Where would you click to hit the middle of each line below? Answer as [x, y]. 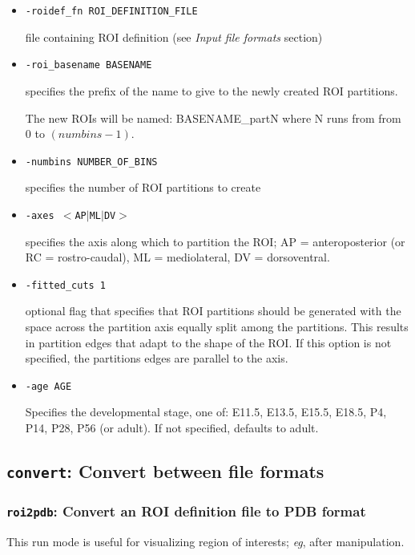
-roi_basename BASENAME [89, 65]
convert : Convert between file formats [165, 471]
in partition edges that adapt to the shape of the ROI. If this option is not [208, 342]
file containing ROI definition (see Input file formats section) [174, 36]
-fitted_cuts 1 [66, 285]
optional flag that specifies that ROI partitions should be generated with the [213, 311]
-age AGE [48, 386]
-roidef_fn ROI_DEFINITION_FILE [111, 11]
